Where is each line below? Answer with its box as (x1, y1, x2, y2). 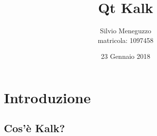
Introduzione (4, 87, 91, 107)
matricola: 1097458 (98, 35, 154, 45)
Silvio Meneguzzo (100, 26, 151, 36)
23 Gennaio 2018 (101, 51, 150, 61)
